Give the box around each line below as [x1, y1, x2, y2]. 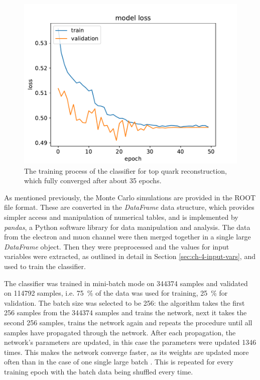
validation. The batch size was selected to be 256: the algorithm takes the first [4, 297, 245, 308]
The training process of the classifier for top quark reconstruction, [24, 165, 227, 176]
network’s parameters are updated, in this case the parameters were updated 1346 [4, 337, 256, 347]
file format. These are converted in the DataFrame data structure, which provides [4, 202, 254, 212]
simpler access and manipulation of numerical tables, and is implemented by [4, 211, 238, 222]
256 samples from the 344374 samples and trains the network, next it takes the [4, 307, 247, 318]
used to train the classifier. [4, 261, 86, 271]
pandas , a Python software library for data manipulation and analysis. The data [4, 221, 250, 232]
